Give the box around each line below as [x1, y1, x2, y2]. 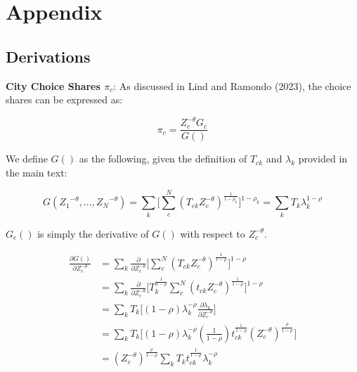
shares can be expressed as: [6, 92, 123, 107]
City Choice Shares [6, 78, 100, 93]
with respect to [180, 226, 245, 240]
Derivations [6, 45, 91, 67]
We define [6, 151, 48, 166]
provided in [298, 151, 348, 166]
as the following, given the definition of [79, 151, 247, 166]
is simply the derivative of [37, 226, 149, 240]
